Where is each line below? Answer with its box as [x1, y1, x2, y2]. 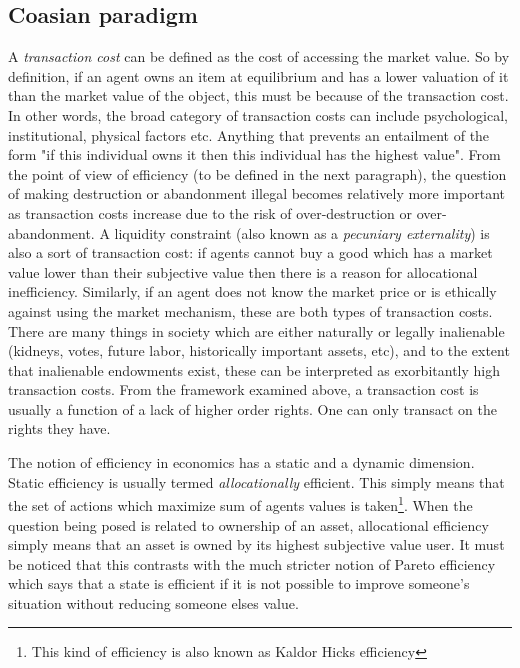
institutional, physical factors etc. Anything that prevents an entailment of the [8, 124, 490, 145]
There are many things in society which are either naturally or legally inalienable [8, 320, 505, 341]
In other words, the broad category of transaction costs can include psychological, [8, 104, 508, 125]
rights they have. [8, 418, 111, 439]
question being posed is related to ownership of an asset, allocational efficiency [8, 514, 489, 535]
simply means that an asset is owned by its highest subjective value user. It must [8, 534, 505, 555]
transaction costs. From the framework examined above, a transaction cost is [8, 379, 479, 400]
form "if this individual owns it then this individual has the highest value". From [8, 144, 501, 165]
